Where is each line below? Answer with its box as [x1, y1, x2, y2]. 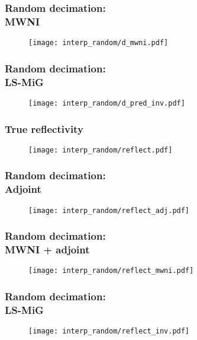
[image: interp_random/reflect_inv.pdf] [28, 327, 190, 336]
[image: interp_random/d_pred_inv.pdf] [28, 98, 185, 107]
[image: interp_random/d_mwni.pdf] [28, 39, 169, 47]
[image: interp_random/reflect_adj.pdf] [28, 206, 190, 215]
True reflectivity [5, 121, 83, 136]
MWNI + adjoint [5, 242, 90, 257]
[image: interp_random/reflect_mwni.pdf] [28, 266, 194, 275]
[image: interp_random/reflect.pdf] [28, 145, 173, 154]
